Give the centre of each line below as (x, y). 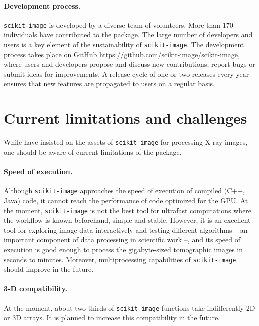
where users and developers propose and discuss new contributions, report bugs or (129, 64)
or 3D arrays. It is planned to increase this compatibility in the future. (112, 318)
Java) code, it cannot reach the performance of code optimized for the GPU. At (126, 200)
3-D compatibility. (36, 289)
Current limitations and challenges (126, 118)
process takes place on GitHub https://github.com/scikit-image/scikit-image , (122, 54)
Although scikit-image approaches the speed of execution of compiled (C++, (125, 191)
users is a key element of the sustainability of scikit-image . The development (124, 45)
